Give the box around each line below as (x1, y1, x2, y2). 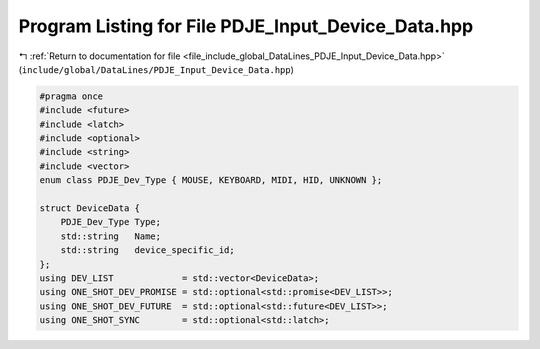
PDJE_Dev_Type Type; (60, 216, 162, 228)
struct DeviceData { (39, 203, 140, 214)
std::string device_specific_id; (60, 245, 235, 256)
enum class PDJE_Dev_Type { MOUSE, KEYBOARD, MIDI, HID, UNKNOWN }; (39, 175, 383, 186)
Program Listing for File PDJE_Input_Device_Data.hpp (18, 15, 474, 37)
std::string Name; (60, 230, 162, 242)
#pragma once (39, 90, 104, 102)
